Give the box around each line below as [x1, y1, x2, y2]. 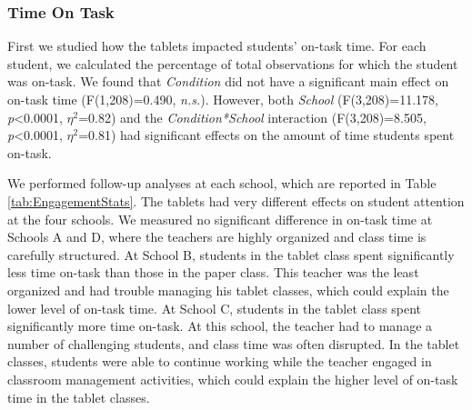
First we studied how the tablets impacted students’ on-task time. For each [7, 36, 427, 55]
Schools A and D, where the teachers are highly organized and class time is [7, 227, 427, 246]
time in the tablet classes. [7, 387, 150, 406]
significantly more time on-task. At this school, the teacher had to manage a [7, 316, 433, 335]
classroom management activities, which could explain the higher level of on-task [7, 369, 458, 388]
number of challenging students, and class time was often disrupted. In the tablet [7, 334, 460, 353]
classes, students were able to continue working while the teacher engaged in [7, 352, 432, 371]
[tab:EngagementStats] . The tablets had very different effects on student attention [7, 191, 465, 210]
